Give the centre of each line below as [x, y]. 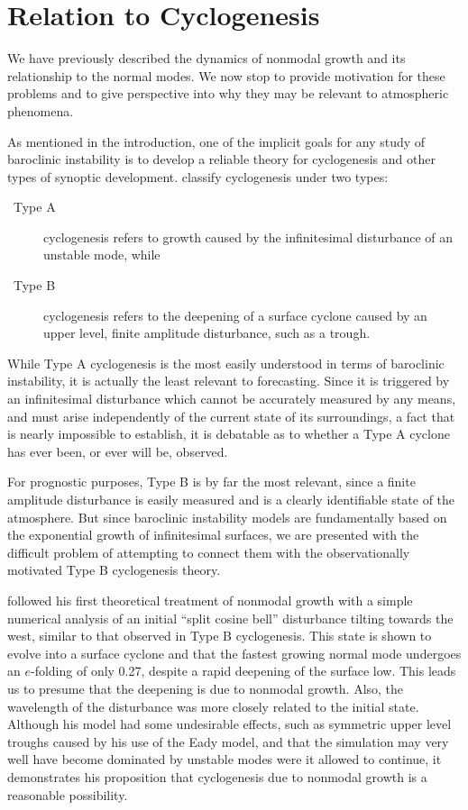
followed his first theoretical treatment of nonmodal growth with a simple [210, 600]
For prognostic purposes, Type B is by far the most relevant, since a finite [211, 482]
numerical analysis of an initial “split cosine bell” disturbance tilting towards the [230, 618]
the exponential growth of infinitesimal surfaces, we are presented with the [213, 535]
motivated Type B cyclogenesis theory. [114, 570]
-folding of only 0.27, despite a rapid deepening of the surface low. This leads [243, 671]
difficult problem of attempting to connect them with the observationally [209, 552]
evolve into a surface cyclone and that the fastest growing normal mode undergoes [234, 653]
